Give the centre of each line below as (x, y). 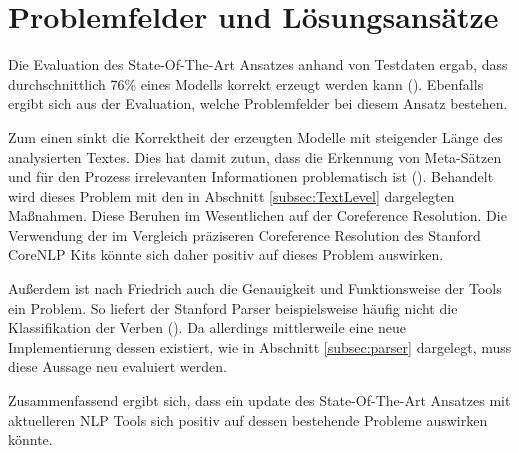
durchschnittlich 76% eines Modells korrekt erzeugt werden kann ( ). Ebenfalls (246, 83)
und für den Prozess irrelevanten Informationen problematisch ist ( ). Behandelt (251, 176)
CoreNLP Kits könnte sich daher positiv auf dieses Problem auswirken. (226, 254)
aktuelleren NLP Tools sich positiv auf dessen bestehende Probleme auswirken (248, 419)
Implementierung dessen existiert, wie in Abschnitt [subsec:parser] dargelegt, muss (260, 346)
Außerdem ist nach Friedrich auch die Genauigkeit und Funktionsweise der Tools (255, 288)
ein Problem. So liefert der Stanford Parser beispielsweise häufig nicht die (233, 307)
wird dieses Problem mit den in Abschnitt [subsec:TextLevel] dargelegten (231, 195)
